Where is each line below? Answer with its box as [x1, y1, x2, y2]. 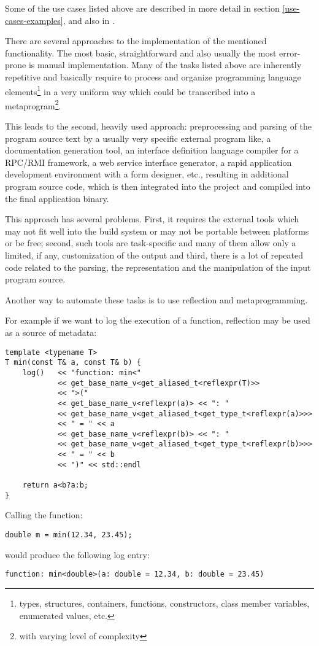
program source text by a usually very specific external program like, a [5, 131, 271, 144]
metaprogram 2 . [5, 97, 61, 112]
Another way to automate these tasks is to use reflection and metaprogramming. [5, 293, 308, 306]
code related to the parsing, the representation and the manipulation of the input [5, 260, 311, 273]
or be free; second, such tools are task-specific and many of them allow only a [5, 236, 296, 249]
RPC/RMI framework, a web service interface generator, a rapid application [5, 155, 292, 168]
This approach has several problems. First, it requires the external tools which [5, 212, 299, 225]
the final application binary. [5, 192, 109, 204]
